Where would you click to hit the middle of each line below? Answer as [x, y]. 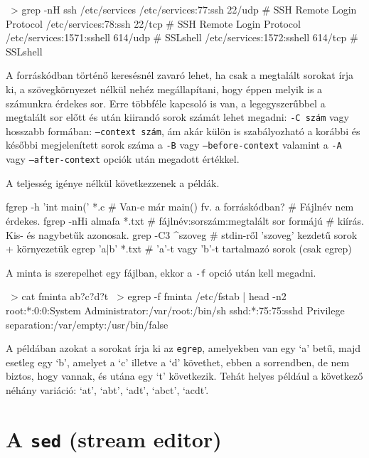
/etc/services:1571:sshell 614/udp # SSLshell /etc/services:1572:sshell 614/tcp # [182, 37]
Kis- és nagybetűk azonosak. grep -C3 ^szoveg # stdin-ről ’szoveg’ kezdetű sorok [182, 234]
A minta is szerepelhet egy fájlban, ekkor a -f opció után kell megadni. [161, 272]
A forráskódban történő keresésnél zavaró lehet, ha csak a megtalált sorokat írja [180, 75]
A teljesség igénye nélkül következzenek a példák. [113, 182]
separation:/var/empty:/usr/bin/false [87, 324]
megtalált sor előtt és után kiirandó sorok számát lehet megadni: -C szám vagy [177, 117]
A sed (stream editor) [114, 438]
